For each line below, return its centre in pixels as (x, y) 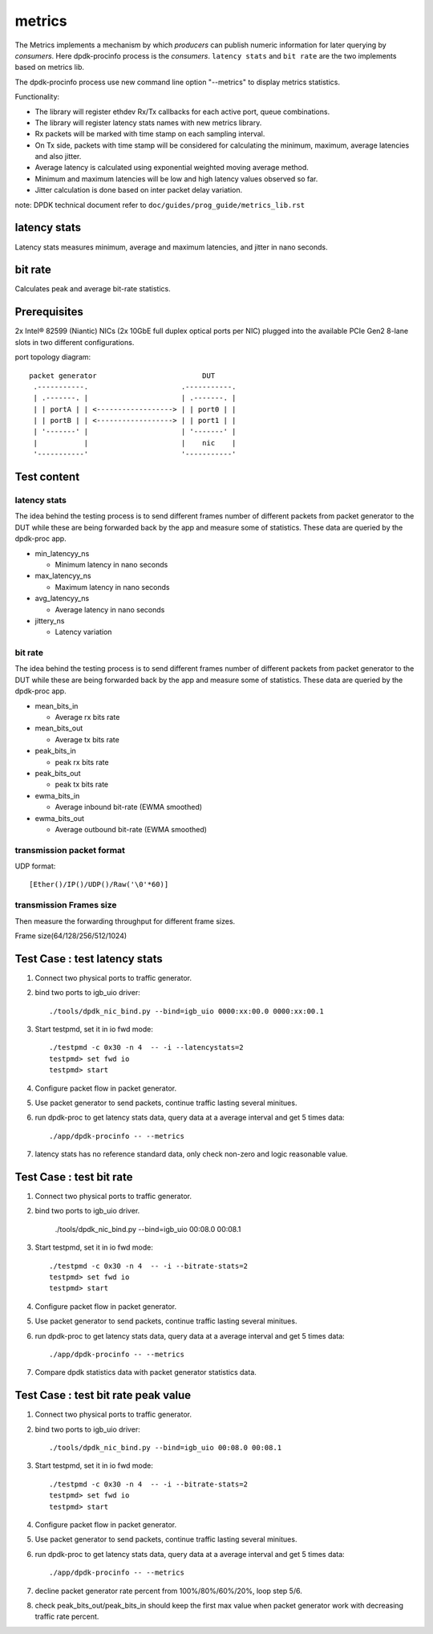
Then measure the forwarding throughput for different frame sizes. (125, 921)
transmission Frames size (66, 905)
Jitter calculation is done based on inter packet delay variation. (139, 190)
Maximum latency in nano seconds (112, 587)
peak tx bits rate (81, 784)
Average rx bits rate (87, 717)
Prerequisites (49, 312)
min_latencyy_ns (62, 553)
